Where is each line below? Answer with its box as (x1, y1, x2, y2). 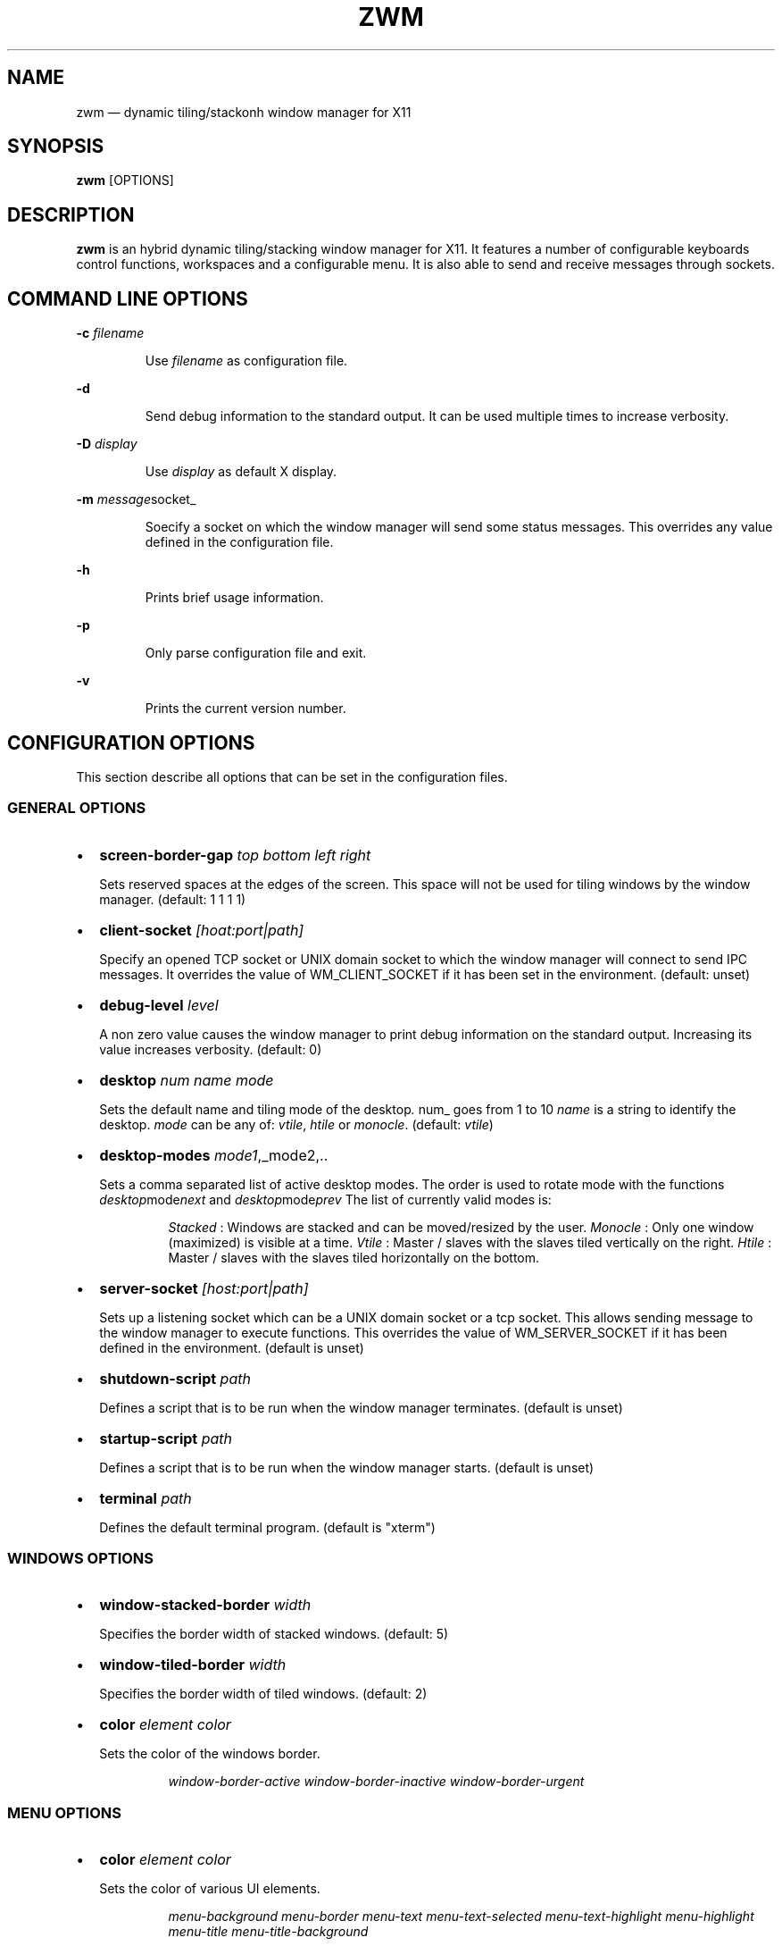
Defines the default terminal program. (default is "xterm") (99, 1519, 436, 1535)
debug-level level (99, 995, 219, 1014)
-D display (76, 436, 137, 452)
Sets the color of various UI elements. (99, 1881, 320, 1897)
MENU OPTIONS (7, 1803, 121, 1822)
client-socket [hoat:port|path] (99, 920, 304, 939)
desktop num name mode (99, 1070, 274, 1089)
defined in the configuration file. (145, 534, 334, 550)
